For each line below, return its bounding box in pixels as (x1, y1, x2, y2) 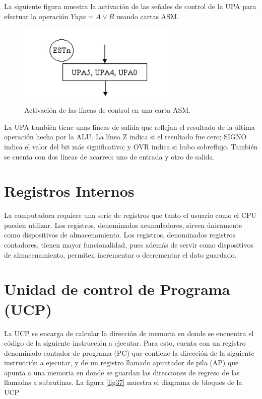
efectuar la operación (4, 11, 69, 21)
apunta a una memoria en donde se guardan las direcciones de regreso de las (4, 367, 240, 377)
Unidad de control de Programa (4, 279, 230, 299)
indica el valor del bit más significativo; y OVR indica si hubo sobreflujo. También (4, 141, 258, 151)
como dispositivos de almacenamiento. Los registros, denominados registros (4, 229, 236, 240)
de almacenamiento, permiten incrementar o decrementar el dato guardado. (4, 249, 237, 260)
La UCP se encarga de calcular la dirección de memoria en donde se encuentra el (4, 328, 254, 338)
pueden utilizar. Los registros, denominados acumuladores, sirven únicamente (4, 219, 242, 230)
